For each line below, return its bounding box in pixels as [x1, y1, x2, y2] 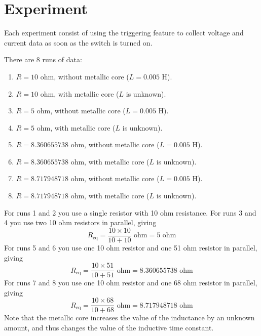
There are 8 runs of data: [4, 54, 82, 65]
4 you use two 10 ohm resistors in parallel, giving [4, 217, 157, 228]
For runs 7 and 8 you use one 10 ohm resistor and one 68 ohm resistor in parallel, [4, 277, 257, 288]
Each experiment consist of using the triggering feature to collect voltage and [4, 27, 244, 38]
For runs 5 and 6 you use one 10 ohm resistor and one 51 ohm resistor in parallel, [4, 242, 257, 253]
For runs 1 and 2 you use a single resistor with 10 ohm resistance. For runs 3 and [4, 207, 256, 218]
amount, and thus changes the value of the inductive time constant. [4, 322, 214, 332]
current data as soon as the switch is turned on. [4, 37, 153, 48]
